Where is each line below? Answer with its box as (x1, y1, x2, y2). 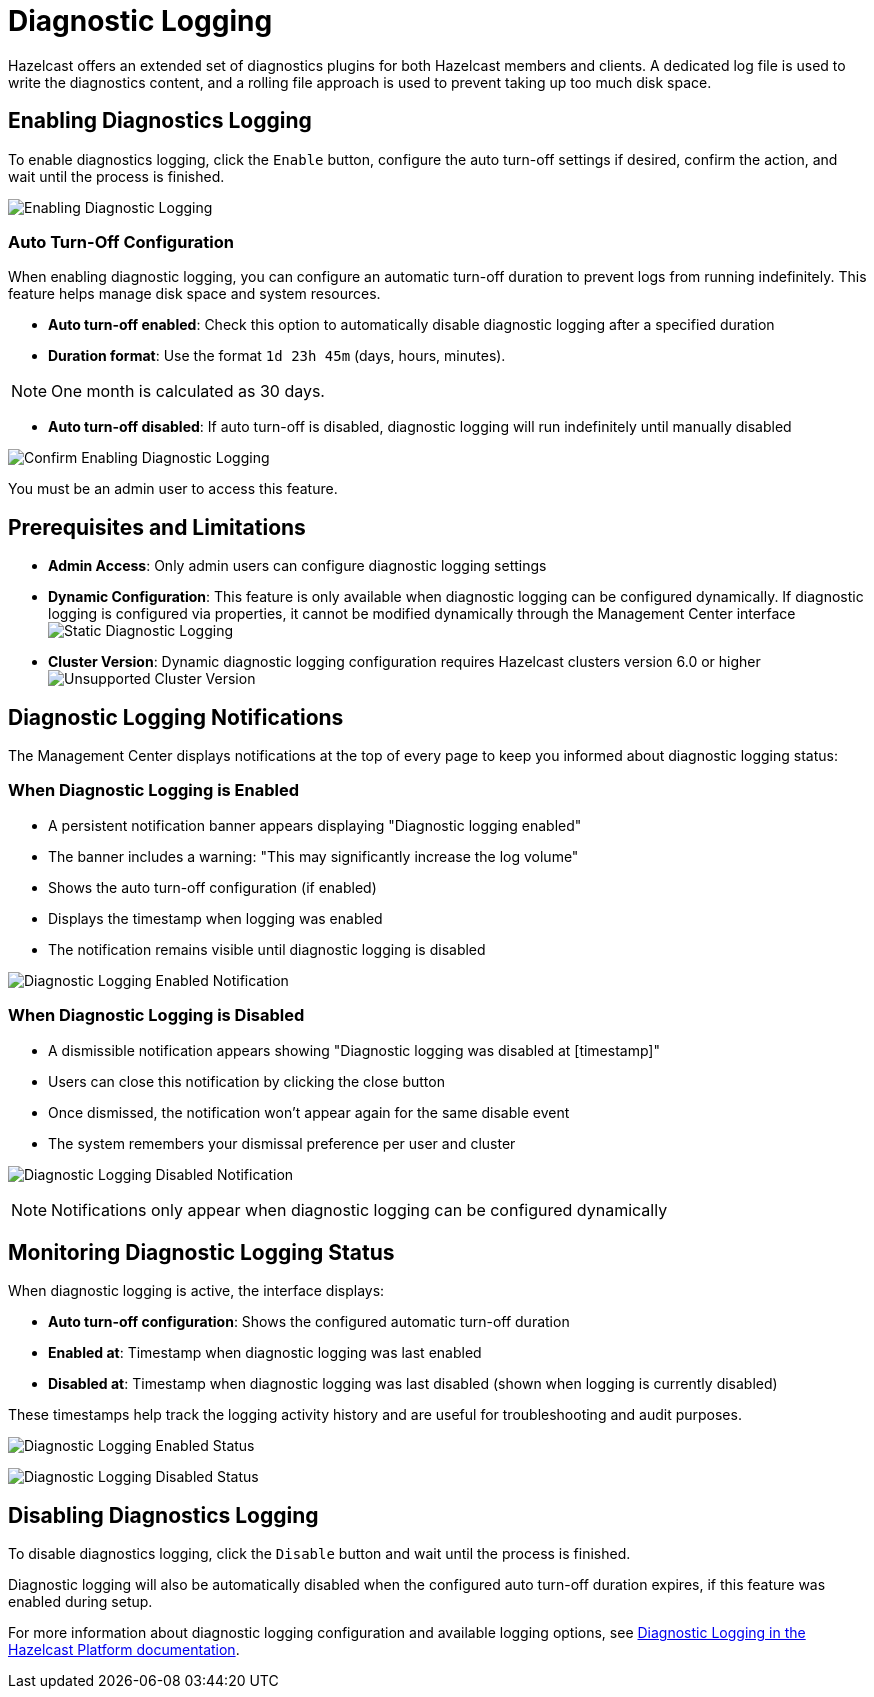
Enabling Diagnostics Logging (8, 108, 312, 134)
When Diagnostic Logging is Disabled (8, 1005, 305, 1026)
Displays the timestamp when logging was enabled (48, 909, 383, 927)
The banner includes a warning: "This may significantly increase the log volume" (48, 847, 579, 865)
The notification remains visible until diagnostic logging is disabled (48, 940, 486, 958)
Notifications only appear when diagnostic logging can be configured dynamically (51, 1199, 668, 1220)
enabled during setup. (8, 1593, 153, 1611)
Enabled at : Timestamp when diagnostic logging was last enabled (48, 1344, 482, 1362)
